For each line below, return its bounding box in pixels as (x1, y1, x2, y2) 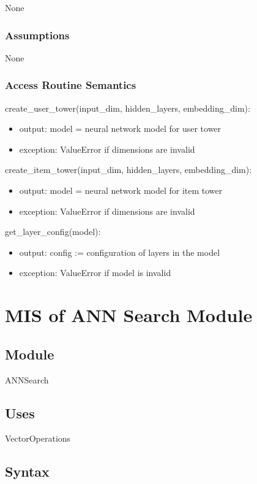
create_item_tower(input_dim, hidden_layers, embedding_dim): (5, 163, 252, 176)
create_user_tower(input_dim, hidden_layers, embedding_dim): (5, 101, 250, 114)
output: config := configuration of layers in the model (19, 245, 220, 258)
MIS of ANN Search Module (5, 302, 253, 328)
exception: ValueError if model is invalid (19, 266, 171, 279)
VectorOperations (5, 432, 71, 445)
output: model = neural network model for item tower (19, 184, 223, 196)
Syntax (5, 462, 50, 481)
